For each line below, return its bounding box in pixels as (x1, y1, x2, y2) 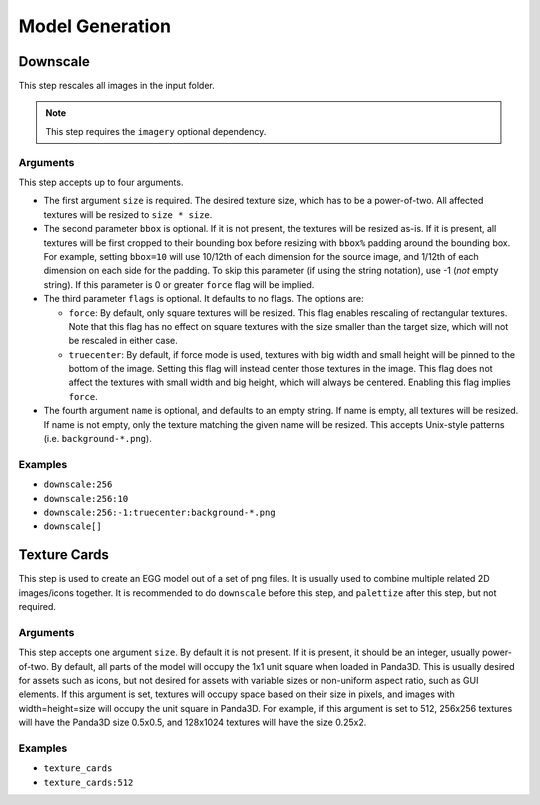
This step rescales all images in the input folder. (18, 80, 215, 92)
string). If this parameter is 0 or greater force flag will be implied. (43, 278, 315, 290)
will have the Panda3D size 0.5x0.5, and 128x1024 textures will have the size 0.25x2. (18, 716, 367, 729)
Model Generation (18, 15, 172, 37)
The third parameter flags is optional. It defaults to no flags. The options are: (43, 293, 364, 305)
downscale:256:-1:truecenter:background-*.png (43, 506, 276, 518)
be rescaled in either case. (68, 335, 179, 347)
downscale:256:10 (43, 493, 129, 504)
